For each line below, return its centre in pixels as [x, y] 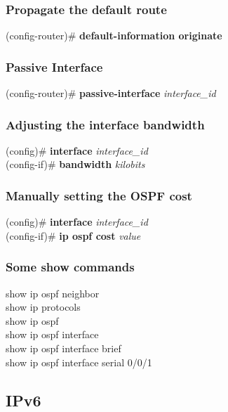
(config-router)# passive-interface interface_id [111, 93]
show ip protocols [43, 307]
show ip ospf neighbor [53, 293]
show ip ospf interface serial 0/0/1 [79, 362]
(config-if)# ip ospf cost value [73, 235]
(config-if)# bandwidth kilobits [75, 164]
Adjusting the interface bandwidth [105, 124]
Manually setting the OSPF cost [99, 195]
